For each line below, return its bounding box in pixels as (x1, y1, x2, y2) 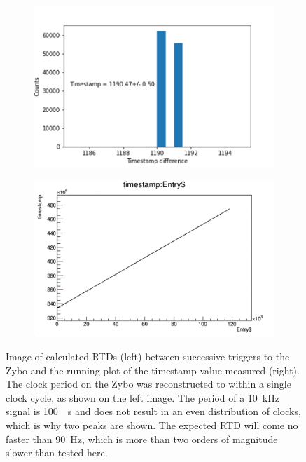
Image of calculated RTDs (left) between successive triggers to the (6, 348, 290, 363)
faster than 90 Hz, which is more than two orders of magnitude (6, 431, 278, 446)
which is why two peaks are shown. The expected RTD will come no (6, 417, 298, 432)
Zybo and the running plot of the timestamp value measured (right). (6, 362, 300, 377)
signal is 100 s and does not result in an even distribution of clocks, (6, 404, 301, 419)
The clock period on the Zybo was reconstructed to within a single (6, 376, 291, 391)
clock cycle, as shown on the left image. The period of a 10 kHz (6, 390, 279, 405)
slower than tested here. (6, 445, 108, 460)
